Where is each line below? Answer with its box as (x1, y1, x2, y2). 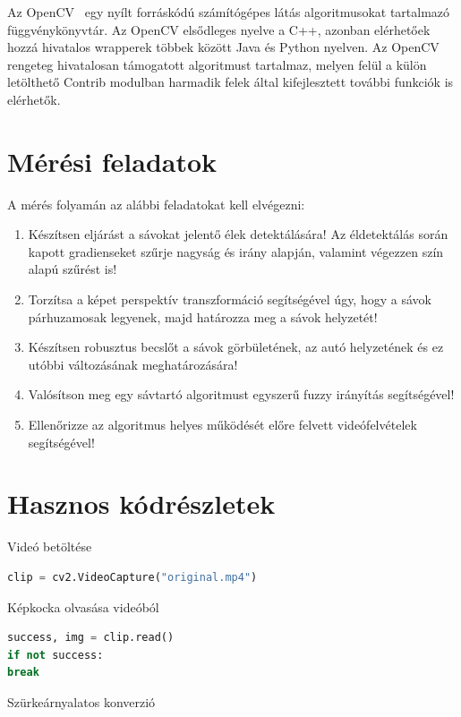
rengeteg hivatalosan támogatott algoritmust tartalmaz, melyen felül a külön (7, 55, 427, 73)
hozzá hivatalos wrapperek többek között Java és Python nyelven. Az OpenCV (7, 38, 440, 56)
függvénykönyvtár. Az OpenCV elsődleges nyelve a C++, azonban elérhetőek (7, 20, 431, 38)
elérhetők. (7, 90, 61, 108)
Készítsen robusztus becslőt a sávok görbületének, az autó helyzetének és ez (28, 337, 444, 356)
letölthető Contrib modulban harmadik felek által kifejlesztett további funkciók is (7, 73, 454, 91)
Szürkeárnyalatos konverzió (7, 692, 156, 711)
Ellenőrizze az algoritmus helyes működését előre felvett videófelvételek (28, 415, 417, 434)
